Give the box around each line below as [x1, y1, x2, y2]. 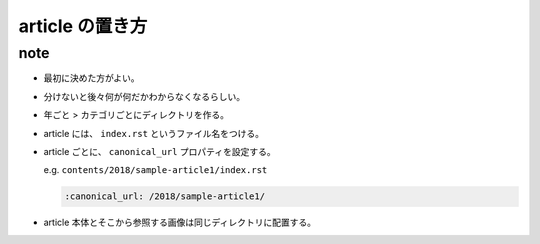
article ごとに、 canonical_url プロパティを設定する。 [43, 145, 277, 157]
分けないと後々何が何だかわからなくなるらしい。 [43, 90, 245, 102]
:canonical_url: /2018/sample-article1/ [64, 191, 265, 202]
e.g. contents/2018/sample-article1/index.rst [43, 164, 268, 176]
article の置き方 [18, 15, 148, 37]
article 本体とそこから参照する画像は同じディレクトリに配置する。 [43, 216, 317, 229]
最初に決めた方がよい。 [43, 72, 140, 84]
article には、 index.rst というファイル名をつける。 [43, 127, 265, 139]
